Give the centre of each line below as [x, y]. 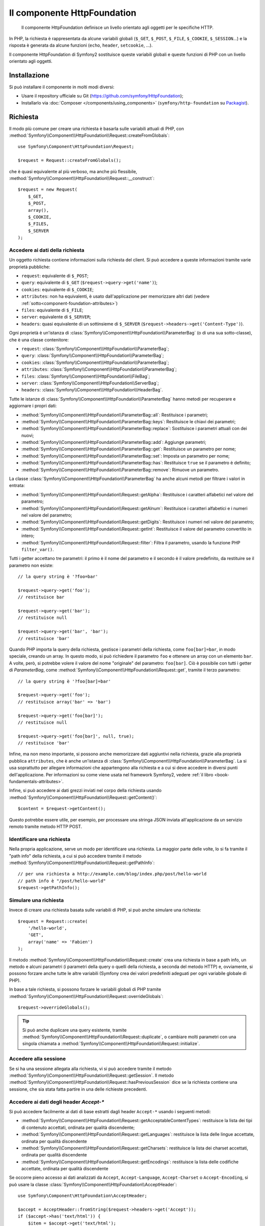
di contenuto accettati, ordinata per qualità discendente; [78, 1127]
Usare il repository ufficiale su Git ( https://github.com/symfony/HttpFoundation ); [102, 96]
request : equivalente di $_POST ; [55, 276]
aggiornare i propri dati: [33, 406]
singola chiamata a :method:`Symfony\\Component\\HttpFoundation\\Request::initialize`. [111, 1044]
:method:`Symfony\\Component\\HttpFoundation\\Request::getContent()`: [83, 797]
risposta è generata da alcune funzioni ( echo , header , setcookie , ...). [81, 45]
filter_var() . [38, 549]
